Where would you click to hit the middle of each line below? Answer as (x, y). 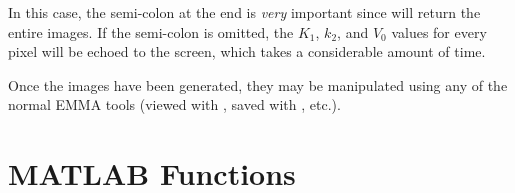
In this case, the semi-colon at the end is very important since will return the (244, 12)
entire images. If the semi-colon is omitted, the (151, 31)
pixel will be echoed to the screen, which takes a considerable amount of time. (247, 51)
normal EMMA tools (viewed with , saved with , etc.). (174, 104)
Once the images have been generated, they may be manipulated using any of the (258, 84)
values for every (439, 31)
